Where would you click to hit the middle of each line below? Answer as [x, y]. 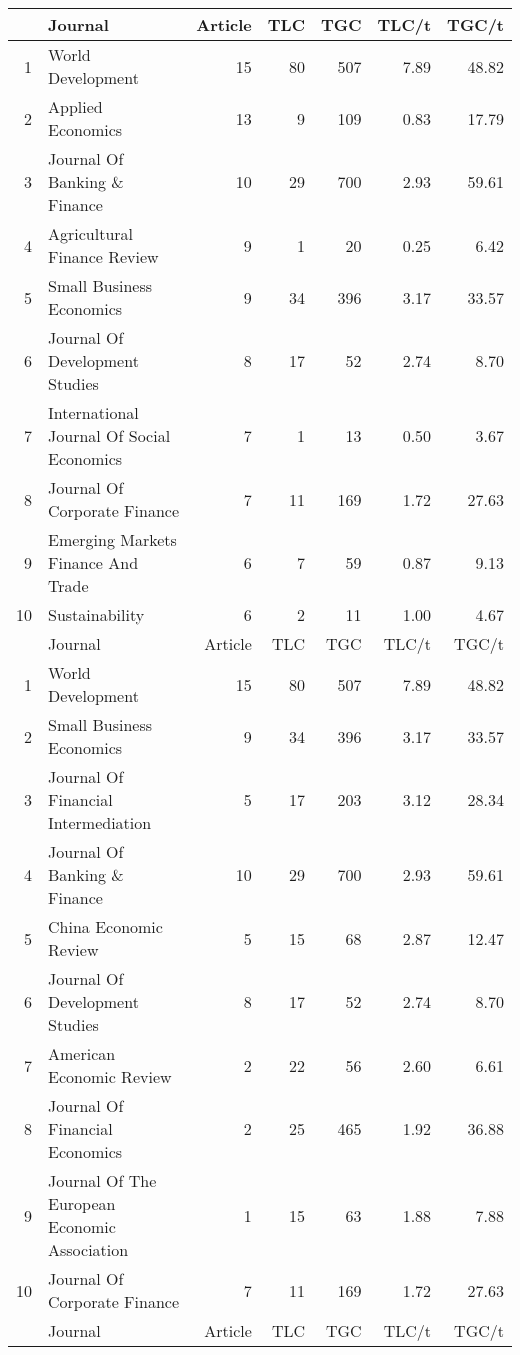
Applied [75, 106]
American [82, 1053]
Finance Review [103, 256]
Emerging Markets [112, 539]
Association [88, 1249]
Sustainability [96, 614]
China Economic [105, 926]
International [93, 412]
